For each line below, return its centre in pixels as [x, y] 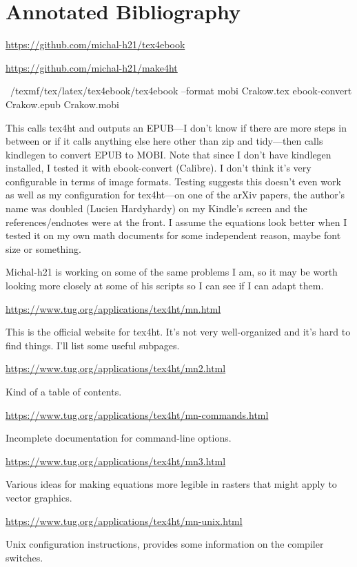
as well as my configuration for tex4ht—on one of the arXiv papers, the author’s [175, 195]
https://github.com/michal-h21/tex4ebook [95, 44]
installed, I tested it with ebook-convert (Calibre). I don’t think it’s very [159, 168]
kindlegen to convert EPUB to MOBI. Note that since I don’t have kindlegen [169, 154]
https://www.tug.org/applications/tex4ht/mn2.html [116, 368]
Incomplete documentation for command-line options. [119, 438]
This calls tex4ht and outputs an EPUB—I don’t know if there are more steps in [176, 127]
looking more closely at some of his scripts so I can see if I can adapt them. [165, 286]
